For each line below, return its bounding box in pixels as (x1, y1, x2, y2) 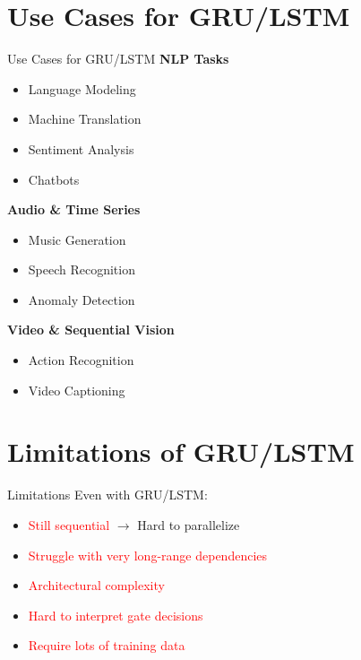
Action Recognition (28, 351, 134, 369)
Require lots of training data (28, 636, 185, 655)
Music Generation (28, 230, 126, 248)
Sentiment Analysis (28, 139, 134, 158)
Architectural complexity (28, 576, 165, 595)
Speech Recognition (28, 260, 135, 279)
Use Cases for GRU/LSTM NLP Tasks (7, 49, 229, 68)
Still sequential (28, 515, 110, 534)
